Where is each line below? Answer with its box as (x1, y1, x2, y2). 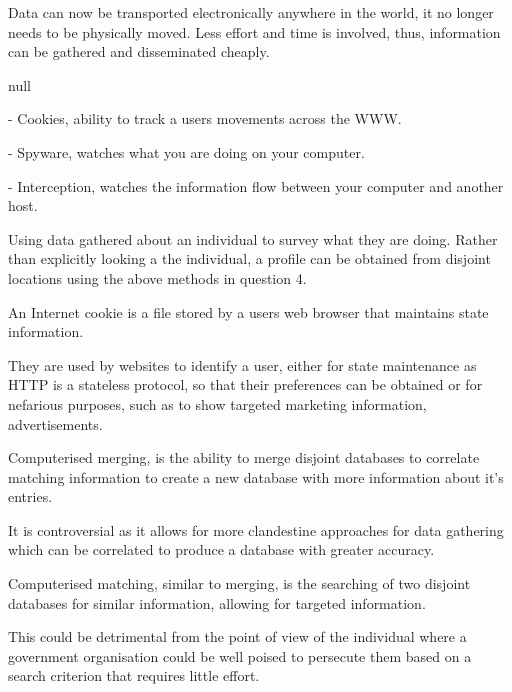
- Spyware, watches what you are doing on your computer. (8, 141, 365, 162)
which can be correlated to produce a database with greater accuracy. (8, 539, 435, 560)
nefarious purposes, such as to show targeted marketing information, (8, 393, 427, 414)
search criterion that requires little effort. (8, 665, 260, 686)
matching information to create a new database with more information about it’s (8, 466, 504, 487)
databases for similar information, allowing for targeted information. (8, 592, 426, 613)
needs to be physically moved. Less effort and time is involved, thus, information (8, 21, 501, 42)
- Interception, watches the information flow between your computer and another (8, 175, 504, 196)
